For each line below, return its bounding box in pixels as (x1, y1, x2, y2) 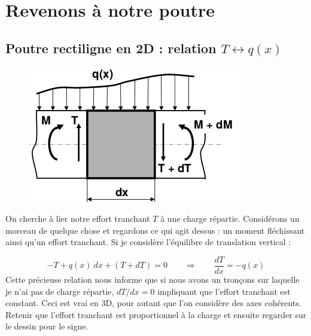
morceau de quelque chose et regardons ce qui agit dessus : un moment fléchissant (5, 224, 305, 236)
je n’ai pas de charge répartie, (5, 285, 114, 297)
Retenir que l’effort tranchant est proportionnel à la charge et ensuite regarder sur (5, 308, 307, 320)
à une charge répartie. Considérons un (160, 212, 300, 225)
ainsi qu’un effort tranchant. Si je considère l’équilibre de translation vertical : (5, 236, 291, 248)
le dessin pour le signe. (5, 320, 89, 332)
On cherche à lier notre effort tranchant (5, 212, 150, 225)
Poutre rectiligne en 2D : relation (5, 38, 217, 57)
